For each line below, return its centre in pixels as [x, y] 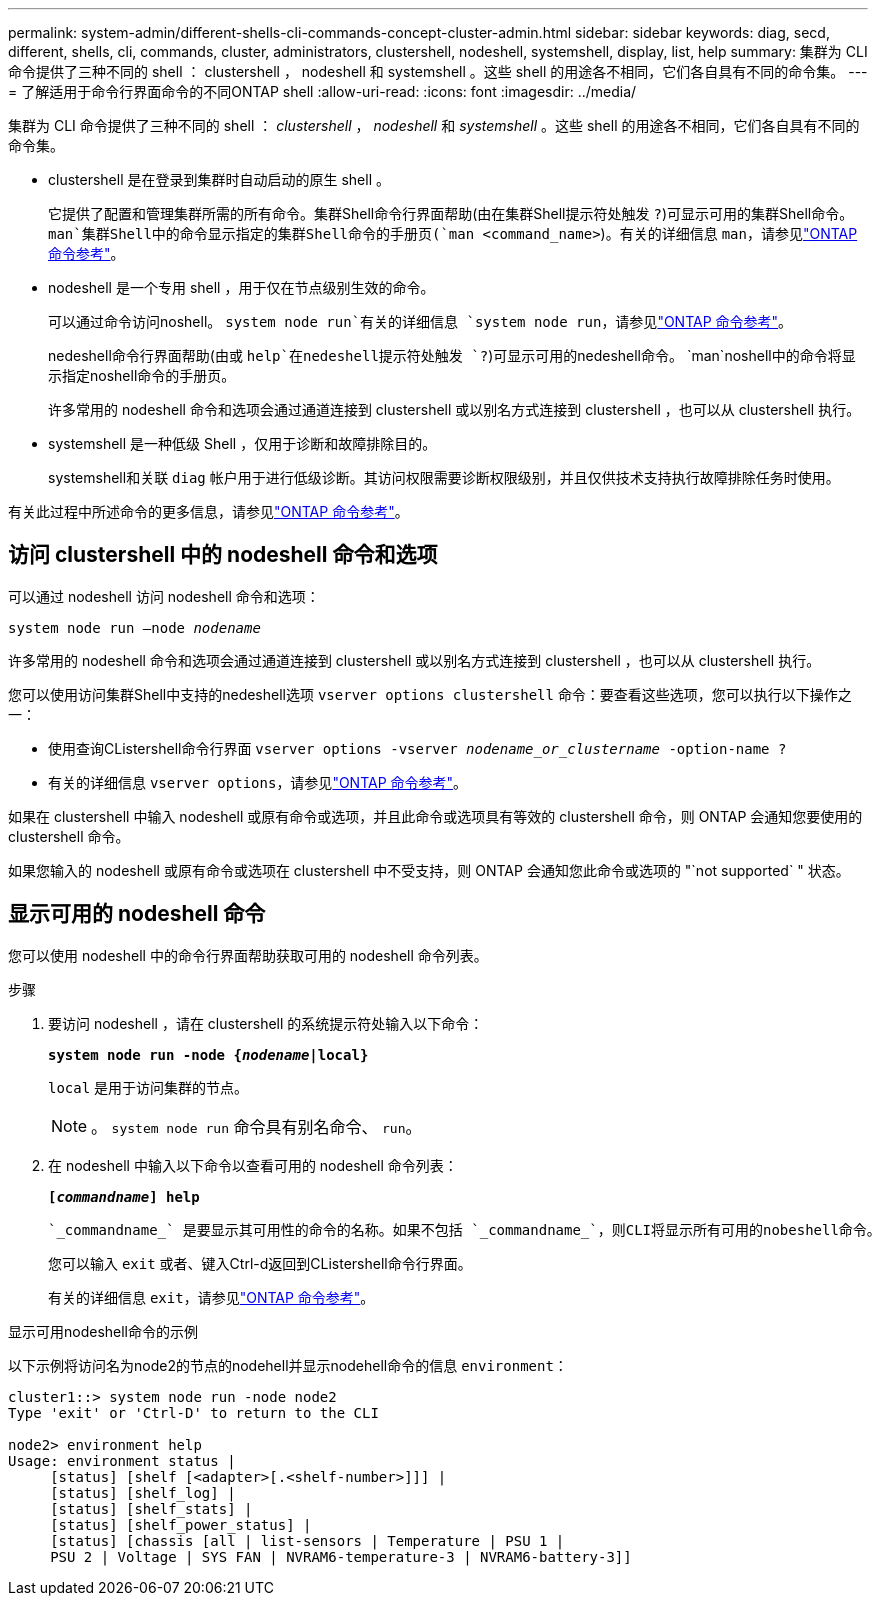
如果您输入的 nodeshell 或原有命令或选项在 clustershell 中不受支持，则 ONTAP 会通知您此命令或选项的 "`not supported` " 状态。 [429, 870]
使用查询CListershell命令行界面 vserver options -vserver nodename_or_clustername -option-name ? [417, 748]
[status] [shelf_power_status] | [181, 1524]
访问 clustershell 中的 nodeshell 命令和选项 [223, 555]
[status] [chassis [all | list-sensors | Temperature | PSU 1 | [307, 1540]
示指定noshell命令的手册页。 [142, 375]
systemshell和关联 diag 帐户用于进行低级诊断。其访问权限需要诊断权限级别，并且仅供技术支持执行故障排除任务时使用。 [444, 477]
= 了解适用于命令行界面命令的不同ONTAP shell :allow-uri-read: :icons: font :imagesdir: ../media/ [322, 91]
